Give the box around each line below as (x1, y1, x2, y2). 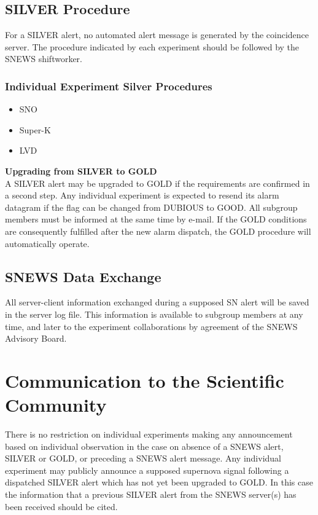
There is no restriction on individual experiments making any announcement (5, 428, 293, 441)
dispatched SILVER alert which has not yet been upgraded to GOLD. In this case (5, 476, 313, 489)
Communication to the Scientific (5, 368, 284, 393)
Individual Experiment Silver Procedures (5, 78, 212, 93)
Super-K (19, 123, 51, 136)
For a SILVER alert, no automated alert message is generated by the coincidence (5, 28, 309, 41)
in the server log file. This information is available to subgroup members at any (5, 307, 303, 320)
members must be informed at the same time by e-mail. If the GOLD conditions (5, 213, 307, 226)
